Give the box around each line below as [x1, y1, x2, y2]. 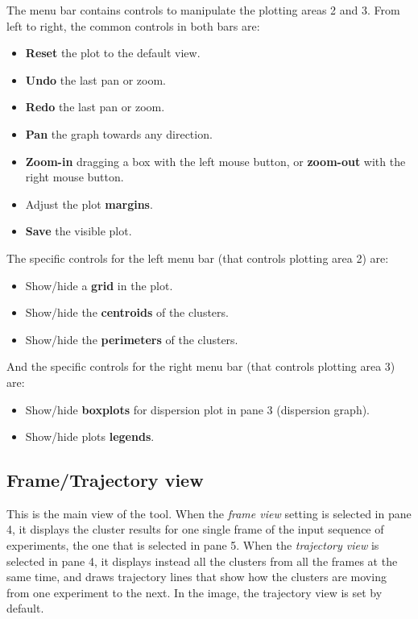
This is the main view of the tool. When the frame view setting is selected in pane [6, 505, 412, 521]
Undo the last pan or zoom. [25, 71, 166, 88]
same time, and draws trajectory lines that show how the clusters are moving [6, 568, 387, 585]
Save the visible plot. [25, 222, 132, 239]
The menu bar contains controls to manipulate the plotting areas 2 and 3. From [6, 2, 400, 18]
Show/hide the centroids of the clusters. [25, 304, 229, 321]
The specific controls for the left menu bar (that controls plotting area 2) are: [6, 249, 389, 266]
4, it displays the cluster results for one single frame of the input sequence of [6, 521, 384, 538]
